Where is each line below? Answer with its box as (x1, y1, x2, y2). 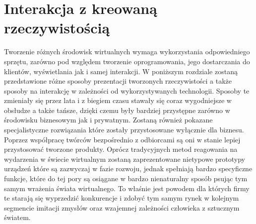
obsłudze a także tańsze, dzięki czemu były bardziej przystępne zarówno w (4, 105, 230, 115)
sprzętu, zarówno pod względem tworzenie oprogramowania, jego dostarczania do (4, 56, 250, 66)
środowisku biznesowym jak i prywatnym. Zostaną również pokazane (4, 114, 213, 125)
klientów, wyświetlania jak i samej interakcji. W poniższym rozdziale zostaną (4, 66, 238, 76)
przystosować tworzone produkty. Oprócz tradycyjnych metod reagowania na (4, 144, 238, 154)
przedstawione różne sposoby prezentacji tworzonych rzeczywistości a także (4, 76, 232, 86)
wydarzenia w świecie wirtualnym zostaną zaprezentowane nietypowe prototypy (4, 153, 245, 164)
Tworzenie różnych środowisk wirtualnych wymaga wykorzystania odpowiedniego (4, 46, 250, 57)
